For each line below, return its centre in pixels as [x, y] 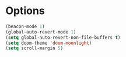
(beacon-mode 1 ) [25, 26]
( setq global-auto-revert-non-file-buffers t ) [63, 37]
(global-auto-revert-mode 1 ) [41, 32]
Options [25, 11]
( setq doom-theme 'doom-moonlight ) [49, 43]
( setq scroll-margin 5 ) [34, 48]
